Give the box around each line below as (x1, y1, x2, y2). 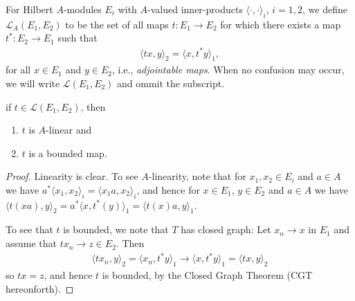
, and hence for (136, 182, 200, 197)
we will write (6, 75, 60, 90)
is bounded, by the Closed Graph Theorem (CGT (102, 267, 313, 282)
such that (57, 30, 98, 45)
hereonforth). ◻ (6, 281, 74, 295)
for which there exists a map (220, 17, 341, 31)
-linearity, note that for (148, 169, 246, 183)
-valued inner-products (147, 2, 243, 16)
